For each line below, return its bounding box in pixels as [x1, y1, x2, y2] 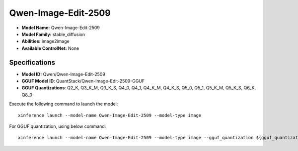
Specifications [9, 58, 56, 67]
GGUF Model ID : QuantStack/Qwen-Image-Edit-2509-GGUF [21, 78, 145, 84]
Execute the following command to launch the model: [9, 101, 118, 107]
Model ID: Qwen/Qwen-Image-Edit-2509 [21, 71, 105, 77]
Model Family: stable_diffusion [21, 31, 85, 37]
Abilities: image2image [21, 38, 70, 44]
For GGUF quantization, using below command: [9, 123, 106, 129]
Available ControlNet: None [21, 45, 79, 51]
